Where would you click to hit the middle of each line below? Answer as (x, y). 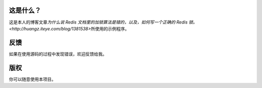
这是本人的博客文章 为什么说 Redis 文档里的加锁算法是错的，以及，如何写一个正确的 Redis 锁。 (103, 22)
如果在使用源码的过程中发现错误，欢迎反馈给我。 (58, 54)
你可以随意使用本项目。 (32, 79)
